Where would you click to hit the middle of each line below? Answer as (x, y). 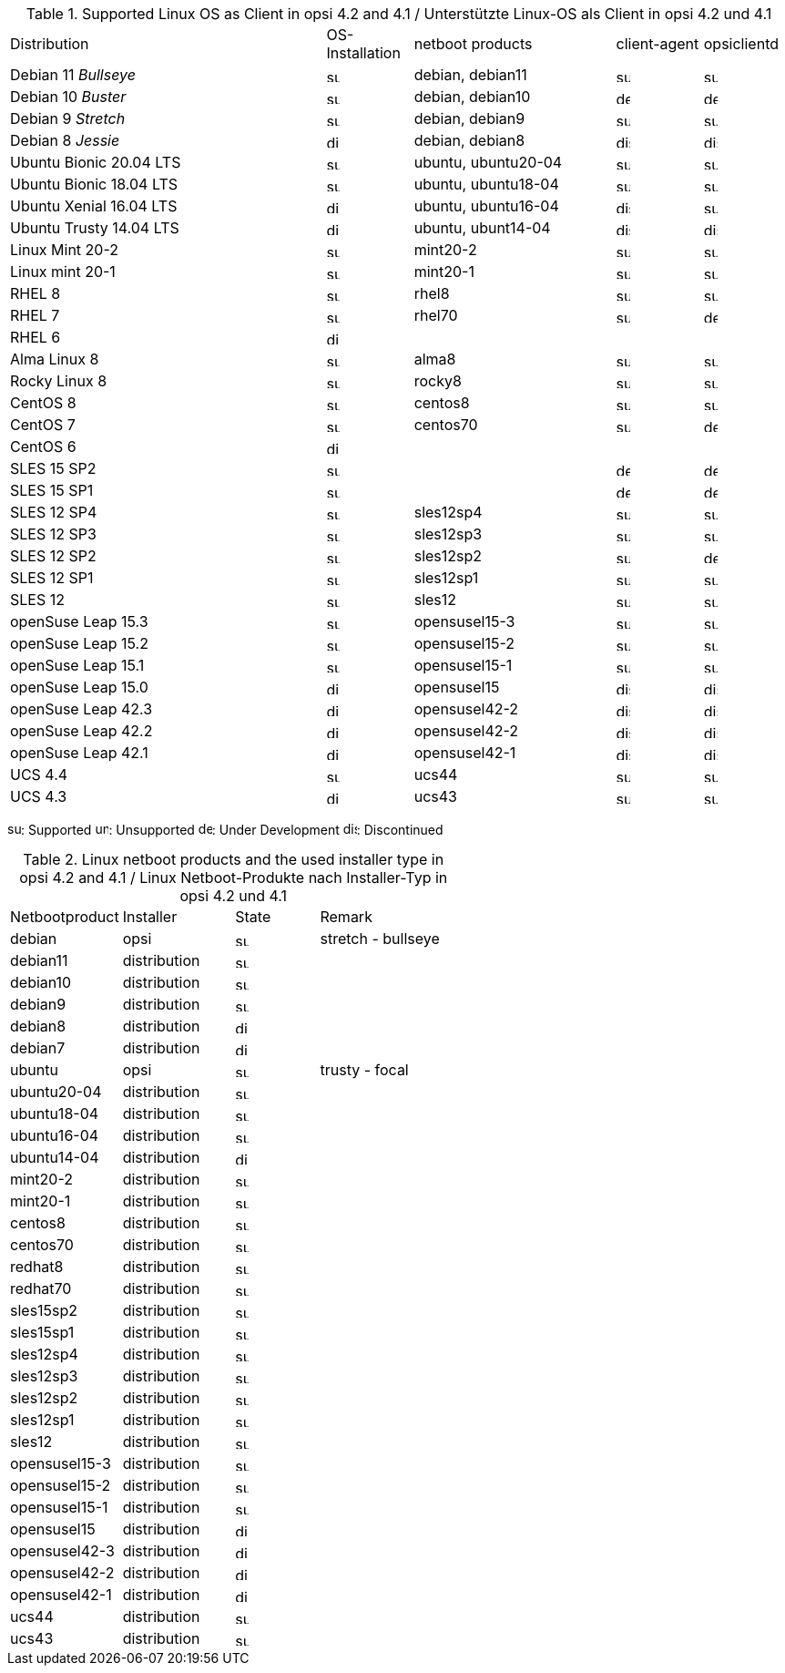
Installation (363, 53)
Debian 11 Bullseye (73, 75)
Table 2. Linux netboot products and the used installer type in (234, 859)
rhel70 (436, 315)
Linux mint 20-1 (63, 272)
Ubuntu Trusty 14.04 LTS (95, 228)
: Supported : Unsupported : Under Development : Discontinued (232, 830)
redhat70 (41, 1288)
